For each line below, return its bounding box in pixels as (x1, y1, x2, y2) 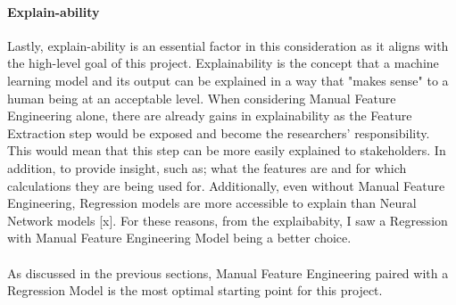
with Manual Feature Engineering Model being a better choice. (7, 228, 352, 247)
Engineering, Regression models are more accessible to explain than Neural (7, 194, 417, 212)
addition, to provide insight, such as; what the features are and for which (7, 158, 407, 177)
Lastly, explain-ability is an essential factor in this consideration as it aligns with (7, 36, 449, 54)
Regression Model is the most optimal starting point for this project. (7, 281, 383, 300)
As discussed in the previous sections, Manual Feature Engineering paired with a (7, 263, 449, 282)
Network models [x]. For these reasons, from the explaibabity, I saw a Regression (7, 210, 448, 229)
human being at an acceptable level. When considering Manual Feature (7, 88, 396, 107)
